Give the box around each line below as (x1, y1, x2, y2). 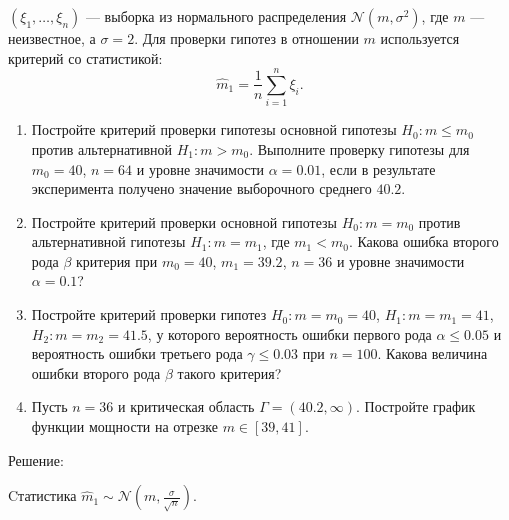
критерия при (76, 250, 158, 271)
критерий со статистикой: (8, 47, 163, 68)
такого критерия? (177, 362, 282, 383)
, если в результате (321, 158, 436, 179)
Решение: (8, 449, 64, 470)
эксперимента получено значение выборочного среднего (31, 178, 372, 199)
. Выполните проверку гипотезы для (249, 138, 470, 159)
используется (380, 28, 460, 48)
